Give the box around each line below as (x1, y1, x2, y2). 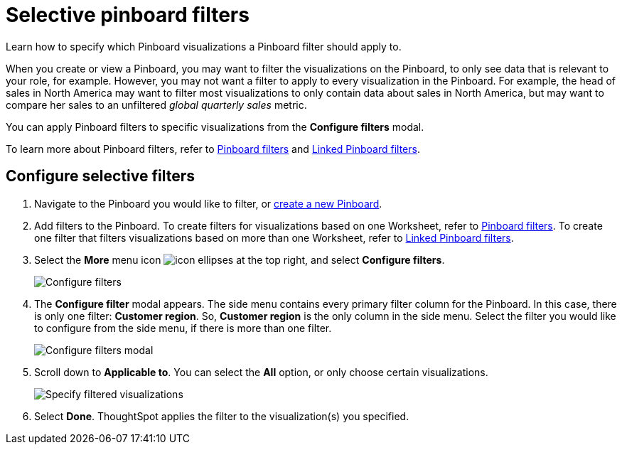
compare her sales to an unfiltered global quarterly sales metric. (6, 98, 307, 111)
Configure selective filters (6, 167, 195, 186)
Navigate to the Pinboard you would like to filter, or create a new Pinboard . (34, 197, 382, 210)
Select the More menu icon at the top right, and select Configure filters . (34, 253, 445, 266)
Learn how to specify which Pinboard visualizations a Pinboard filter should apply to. (6, 40, 402, 53)
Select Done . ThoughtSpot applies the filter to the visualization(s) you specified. (34, 409, 409, 422)
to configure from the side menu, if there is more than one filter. (34, 321, 332, 334)
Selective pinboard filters (6, 3, 250, 27)
